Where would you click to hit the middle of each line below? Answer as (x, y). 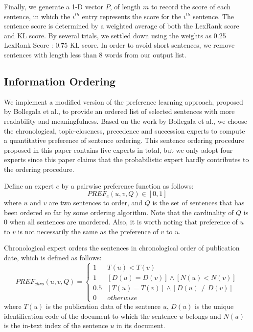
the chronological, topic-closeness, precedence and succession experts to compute (125, 130)
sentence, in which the (37, 16)
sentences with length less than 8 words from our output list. (95, 54)
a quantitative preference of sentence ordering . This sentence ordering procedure (124, 140)
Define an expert (29, 185)
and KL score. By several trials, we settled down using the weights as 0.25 (115, 35)
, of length (125, 6)
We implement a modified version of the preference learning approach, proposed (124, 101)
